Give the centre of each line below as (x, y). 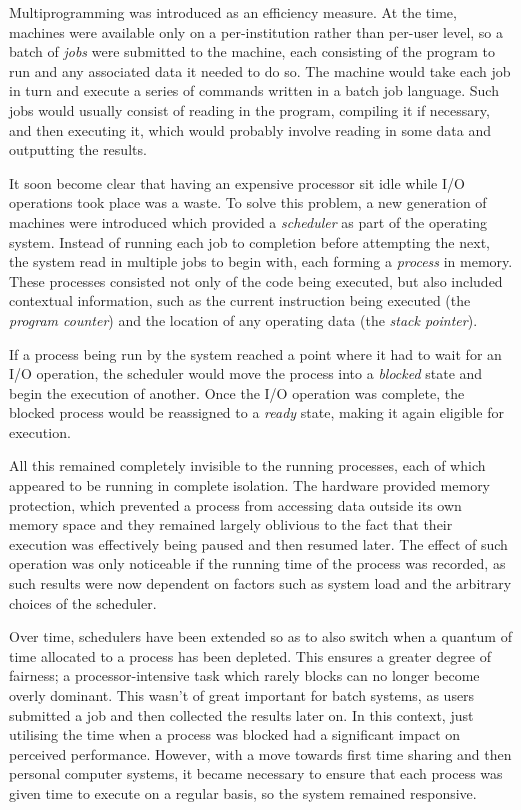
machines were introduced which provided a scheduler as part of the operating (248, 221)
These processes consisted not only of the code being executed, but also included (256, 280)
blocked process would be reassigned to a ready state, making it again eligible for (256, 412)
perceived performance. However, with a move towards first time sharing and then (260, 753)
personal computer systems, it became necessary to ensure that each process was (256, 773)
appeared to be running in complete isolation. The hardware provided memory (250, 485)
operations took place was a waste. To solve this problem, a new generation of (248, 202)
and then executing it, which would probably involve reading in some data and (250, 129)
